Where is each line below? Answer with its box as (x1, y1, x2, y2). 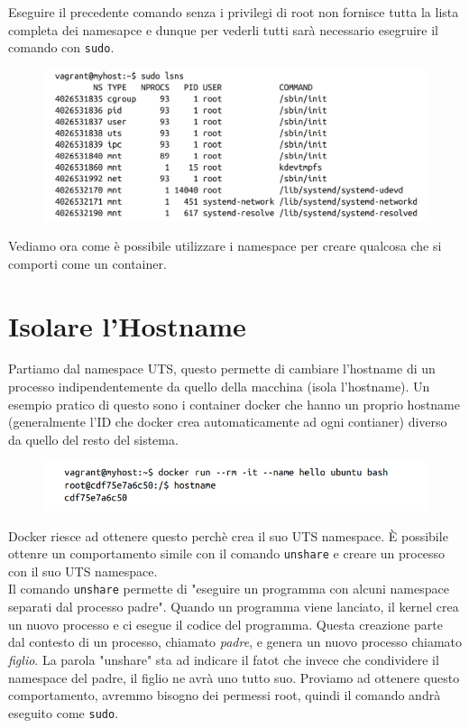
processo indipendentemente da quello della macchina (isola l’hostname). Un (8, 377, 430, 396)
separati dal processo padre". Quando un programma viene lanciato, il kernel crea (8, 597, 459, 616)
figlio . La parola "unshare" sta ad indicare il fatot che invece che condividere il (8, 650, 439, 668)
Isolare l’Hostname (8, 307, 246, 344)
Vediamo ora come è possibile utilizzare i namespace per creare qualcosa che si (8, 236, 442, 255)
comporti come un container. (8, 253, 167, 272)
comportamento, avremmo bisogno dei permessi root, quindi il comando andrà (8, 686, 441, 705)
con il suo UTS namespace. (8, 561, 158, 580)
